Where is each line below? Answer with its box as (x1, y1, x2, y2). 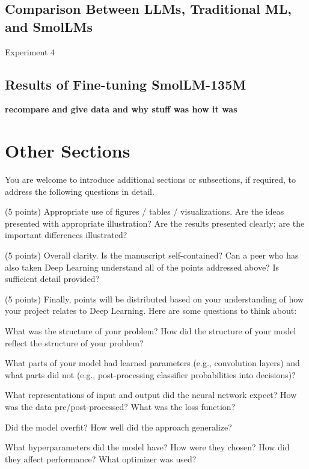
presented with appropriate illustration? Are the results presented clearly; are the (5, 216, 305, 229)
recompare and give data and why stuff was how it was (5, 103, 237, 115)
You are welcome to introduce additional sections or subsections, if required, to (5, 173, 296, 186)
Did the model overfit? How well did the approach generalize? (5, 420, 232, 433)
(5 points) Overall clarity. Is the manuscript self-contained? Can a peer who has (5, 249, 299, 262)
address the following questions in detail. (5, 185, 154, 197)
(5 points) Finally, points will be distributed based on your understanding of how (5, 292, 304, 305)
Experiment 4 (5, 45, 55, 58)
